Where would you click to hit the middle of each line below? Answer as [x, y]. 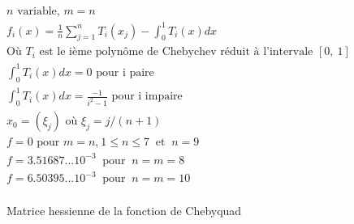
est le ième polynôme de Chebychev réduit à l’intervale [176, 52]
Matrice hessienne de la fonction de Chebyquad [124, 211]
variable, [39, 12]
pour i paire [125, 72]
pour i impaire [147, 97]
